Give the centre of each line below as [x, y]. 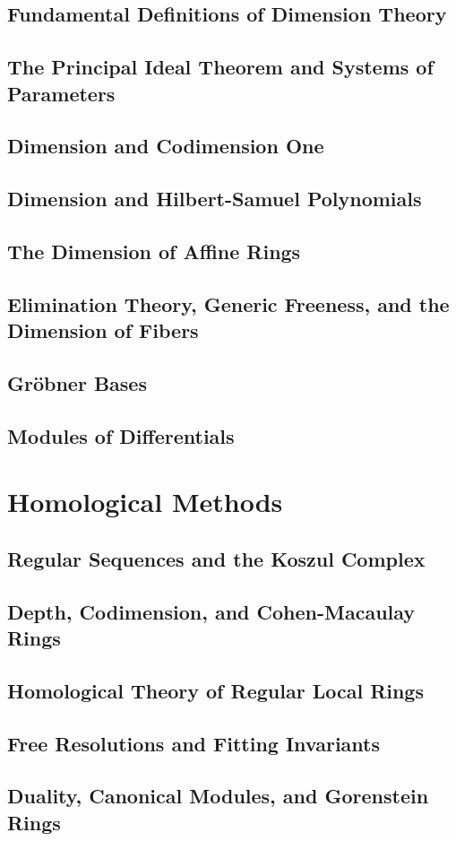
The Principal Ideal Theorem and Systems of [220, 67]
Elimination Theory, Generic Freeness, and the [228, 303]
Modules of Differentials [121, 435]
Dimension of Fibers [103, 330]
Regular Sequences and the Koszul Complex [216, 558]
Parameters [61, 93]
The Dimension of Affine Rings [154, 251]
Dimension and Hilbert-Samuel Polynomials [215, 199]
